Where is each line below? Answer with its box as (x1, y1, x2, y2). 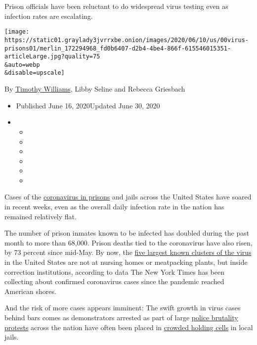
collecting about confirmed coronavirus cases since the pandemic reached (4, 276, 224, 287)
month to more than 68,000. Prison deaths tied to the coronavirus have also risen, (4, 237, 253, 247)
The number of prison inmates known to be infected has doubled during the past (4, 228, 250, 238)
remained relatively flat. (4, 211, 77, 221)
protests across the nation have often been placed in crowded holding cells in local (4, 322, 253, 332)
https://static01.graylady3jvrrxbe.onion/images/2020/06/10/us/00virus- (4, 36, 249, 44)
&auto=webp (4, 61, 40, 68)
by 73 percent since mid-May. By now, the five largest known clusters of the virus (4, 247, 252, 257)
